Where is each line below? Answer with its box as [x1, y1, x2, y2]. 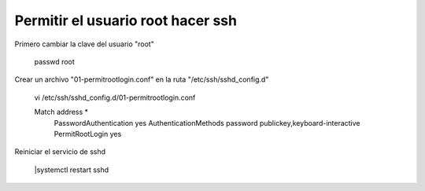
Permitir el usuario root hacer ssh [14, 12, 238, 29]
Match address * [34, 107, 89, 117]
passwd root [34, 57, 75, 66]
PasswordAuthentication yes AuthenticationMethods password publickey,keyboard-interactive [54, 118, 361, 127]
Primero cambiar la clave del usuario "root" [14, 39, 155, 49]
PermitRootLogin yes [54, 129, 122, 138]
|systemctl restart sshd [34, 165, 109, 174]
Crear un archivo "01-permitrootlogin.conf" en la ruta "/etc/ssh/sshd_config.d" [14, 75, 269, 84]
